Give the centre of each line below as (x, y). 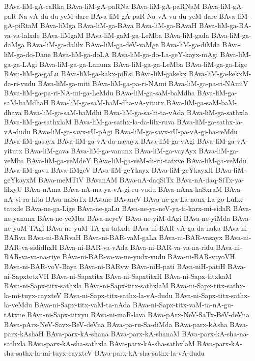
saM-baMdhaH (26, 102)
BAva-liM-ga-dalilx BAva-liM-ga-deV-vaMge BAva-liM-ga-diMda (123, 45)
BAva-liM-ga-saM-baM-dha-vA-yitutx (107, 102)
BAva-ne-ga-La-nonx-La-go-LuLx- (194, 198)
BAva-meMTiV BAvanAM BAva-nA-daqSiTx (106, 179)
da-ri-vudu (20, 83)
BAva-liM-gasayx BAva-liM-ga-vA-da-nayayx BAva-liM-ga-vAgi (99, 141)
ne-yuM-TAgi (24, 227)
